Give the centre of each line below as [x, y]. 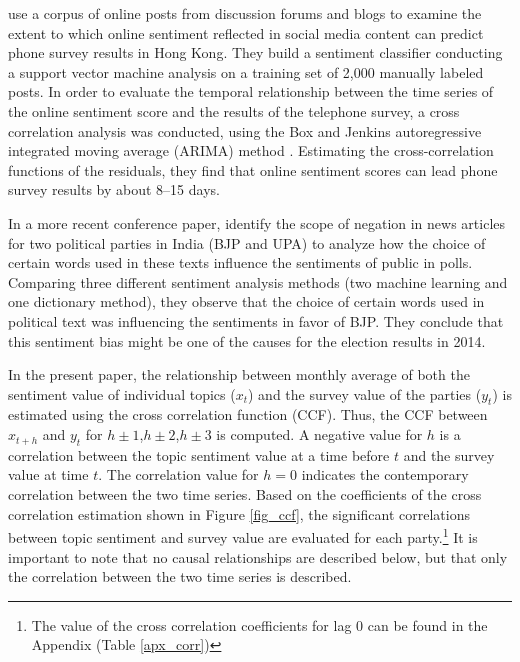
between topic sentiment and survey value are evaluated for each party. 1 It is [243, 535]
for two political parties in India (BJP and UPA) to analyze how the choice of [247, 242]
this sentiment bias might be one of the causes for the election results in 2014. [247, 340]
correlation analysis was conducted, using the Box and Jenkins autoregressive [245, 130]
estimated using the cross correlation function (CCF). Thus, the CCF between [248, 414]
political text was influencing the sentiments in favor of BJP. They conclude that [256, 320]
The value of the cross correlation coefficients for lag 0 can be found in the [259, 624]
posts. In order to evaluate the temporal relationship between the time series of [251, 91]
